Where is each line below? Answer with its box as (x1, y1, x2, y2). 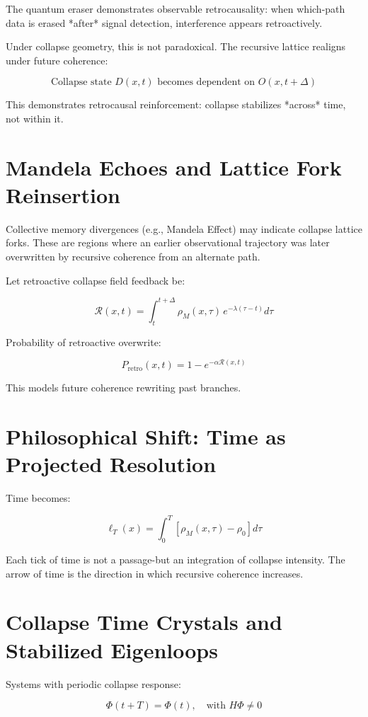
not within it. (6, 110, 64, 125)
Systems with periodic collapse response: (6, 676, 181, 691)
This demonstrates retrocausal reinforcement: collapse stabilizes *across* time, (6, 97, 346, 112)
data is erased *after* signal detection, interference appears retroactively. (6, 15, 323, 30)
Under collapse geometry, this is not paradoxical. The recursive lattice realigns (6, 39, 346, 54)
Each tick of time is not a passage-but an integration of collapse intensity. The (6, 552, 345, 567)
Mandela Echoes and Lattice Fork (6, 152, 342, 181)
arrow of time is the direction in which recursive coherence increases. (6, 566, 304, 580)
